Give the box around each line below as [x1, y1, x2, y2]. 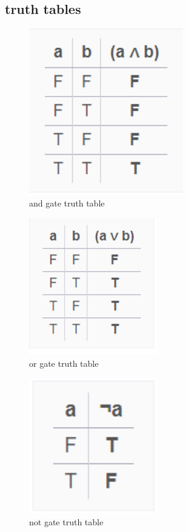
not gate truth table [29, 516, 104, 528]
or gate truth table [29, 357, 99, 370]
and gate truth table [29, 196, 105, 209]
